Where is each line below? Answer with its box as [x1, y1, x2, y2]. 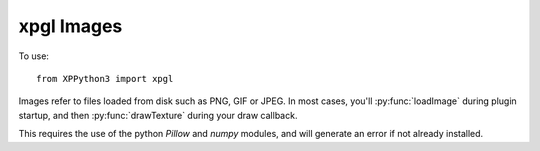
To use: [18, 50, 50, 62]
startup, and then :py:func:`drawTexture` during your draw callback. [18, 109, 298, 121]
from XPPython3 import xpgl [36, 73, 174, 84]
